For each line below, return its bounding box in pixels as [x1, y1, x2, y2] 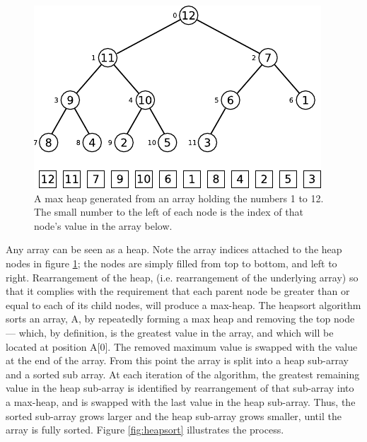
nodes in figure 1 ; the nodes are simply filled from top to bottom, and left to [6, 255, 337, 270]
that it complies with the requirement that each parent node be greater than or [6, 284, 350, 298]
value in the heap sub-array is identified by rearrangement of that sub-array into [6, 380, 354, 395]
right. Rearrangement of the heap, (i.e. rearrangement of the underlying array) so [6, 269, 359, 284]
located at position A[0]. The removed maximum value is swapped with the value [6, 339, 358, 354]
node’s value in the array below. [34, 218, 173, 233]
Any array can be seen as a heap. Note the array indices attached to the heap [6, 242, 342, 257]
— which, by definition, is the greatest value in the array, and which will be [6, 325, 334, 339]
